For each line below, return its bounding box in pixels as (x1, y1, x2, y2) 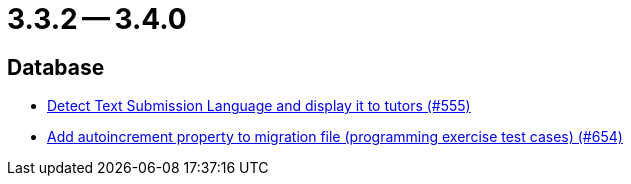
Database (7, 54, 105, 80)
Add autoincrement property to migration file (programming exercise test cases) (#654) (47, 128, 623, 146)
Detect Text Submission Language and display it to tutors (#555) (47, 97, 471, 115)
